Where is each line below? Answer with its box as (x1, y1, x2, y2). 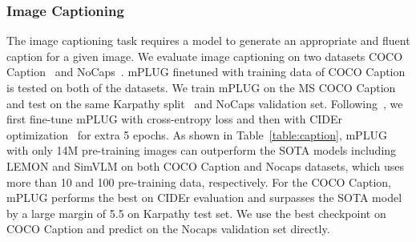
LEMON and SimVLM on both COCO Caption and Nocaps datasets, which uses (6, 157, 405, 174)
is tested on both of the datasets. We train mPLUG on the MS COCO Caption (6, 79, 396, 95)
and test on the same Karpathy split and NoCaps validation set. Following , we (6, 95, 403, 111)
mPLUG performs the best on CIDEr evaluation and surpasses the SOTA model (6, 189, 402, 206)
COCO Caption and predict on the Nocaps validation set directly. (6, 220, 330, 237)
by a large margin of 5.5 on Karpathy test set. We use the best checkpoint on (6, 204, 386, 221)
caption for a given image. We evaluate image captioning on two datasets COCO (6, 47, 403, 64)
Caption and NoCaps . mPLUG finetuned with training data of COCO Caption (6, 63, 406, 80)
